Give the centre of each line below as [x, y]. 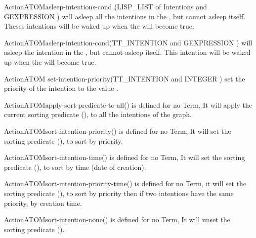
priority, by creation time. [43, 203]
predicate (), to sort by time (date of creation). [75, 167]
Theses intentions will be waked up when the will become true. [99, 26]
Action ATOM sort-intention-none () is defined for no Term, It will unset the [117, 219]
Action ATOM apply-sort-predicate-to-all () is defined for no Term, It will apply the [128, 104]
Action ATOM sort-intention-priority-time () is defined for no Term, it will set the [125, 183]
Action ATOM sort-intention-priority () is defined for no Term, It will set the [118, 131]
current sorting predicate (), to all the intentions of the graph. [98, 114]
